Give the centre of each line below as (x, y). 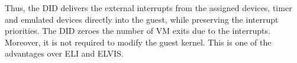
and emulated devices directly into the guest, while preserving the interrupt (142, 19)
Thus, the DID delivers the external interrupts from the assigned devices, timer (148, 8)
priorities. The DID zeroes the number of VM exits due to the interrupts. (138, 31)
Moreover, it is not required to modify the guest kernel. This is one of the (138, 42)
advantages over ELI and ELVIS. (64, 53)
